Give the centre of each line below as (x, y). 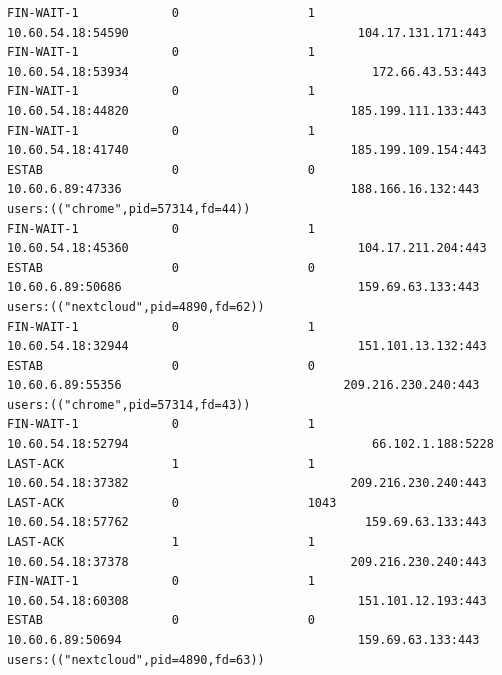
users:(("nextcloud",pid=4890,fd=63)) (136, 659)
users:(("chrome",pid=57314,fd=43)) (129, 404)
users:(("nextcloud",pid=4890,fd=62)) (136, 306)
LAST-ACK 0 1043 (172, 502)
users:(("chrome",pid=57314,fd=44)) (129, 208)
